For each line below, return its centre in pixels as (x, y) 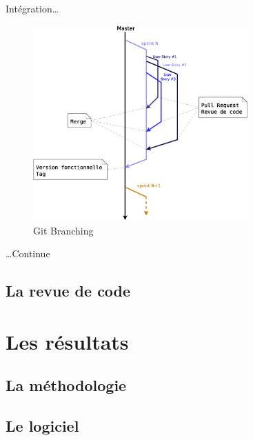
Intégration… (32, 8)
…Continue (28, 253)
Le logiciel (42, 426)
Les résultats (67, 341)
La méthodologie (66, 385)
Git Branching (63, 230)
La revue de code (68, 291)
